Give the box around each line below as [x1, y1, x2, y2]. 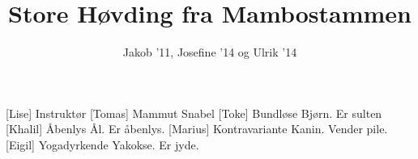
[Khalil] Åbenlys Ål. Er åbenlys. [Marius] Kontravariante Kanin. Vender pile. [6, 120, 388, 137]
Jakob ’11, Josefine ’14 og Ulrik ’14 [122, 44, 297, 61]
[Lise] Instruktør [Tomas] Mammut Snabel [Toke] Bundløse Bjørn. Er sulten [6, 104, 382, 121]
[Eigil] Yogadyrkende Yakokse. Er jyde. [6, 136, 199, 153]
